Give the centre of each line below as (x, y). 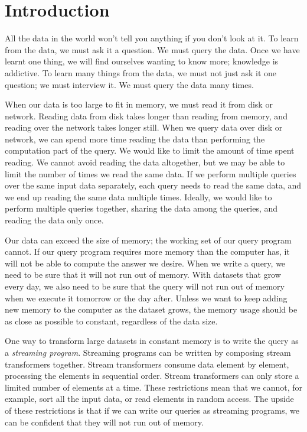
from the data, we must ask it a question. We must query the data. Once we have (152, 49)
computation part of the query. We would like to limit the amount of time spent (150, 150)
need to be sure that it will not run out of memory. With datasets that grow (143, 275)
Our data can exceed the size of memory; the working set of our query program (148, 240)
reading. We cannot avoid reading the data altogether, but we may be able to (145, 162)
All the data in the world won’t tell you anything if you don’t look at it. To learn (152, 38)
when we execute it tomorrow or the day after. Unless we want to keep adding (146, 298)
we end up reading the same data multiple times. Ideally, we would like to (138, 196)
